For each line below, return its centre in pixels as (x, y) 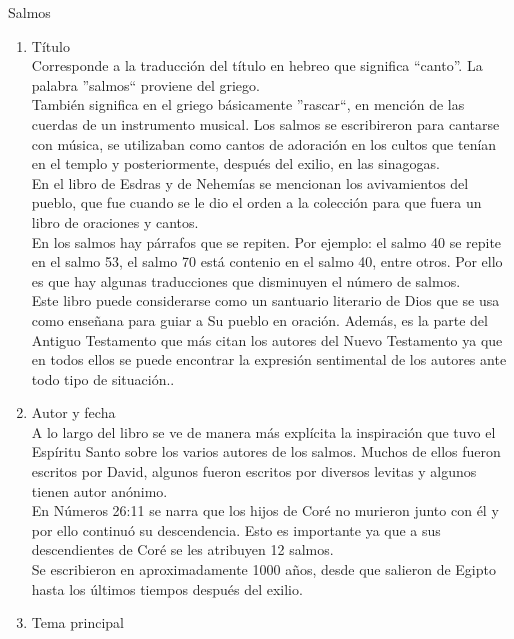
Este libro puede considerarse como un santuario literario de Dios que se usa (265, 300)
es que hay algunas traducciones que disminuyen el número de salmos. (246, 280)
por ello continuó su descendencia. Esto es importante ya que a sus (236, 529)
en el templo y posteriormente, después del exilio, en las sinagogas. (235, 163)
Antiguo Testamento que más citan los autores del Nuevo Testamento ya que (267, 339)
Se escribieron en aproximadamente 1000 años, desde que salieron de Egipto (263, 569)
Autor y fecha (73, 412)
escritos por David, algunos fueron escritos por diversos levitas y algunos (254, 471)
